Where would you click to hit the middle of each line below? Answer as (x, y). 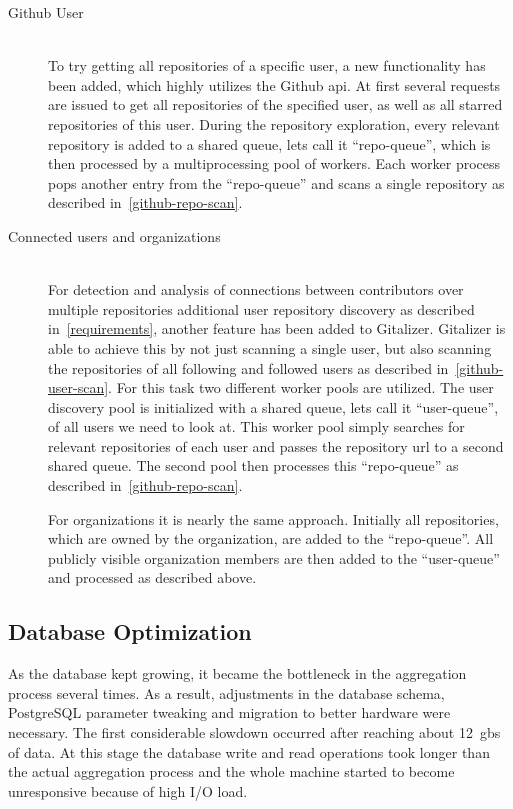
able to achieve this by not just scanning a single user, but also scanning (270, 347)
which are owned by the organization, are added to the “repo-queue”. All (271, 538)
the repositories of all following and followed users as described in (248, 367)
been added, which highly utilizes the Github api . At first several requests (274, 84)
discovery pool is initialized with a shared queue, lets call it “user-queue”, (273, 406)
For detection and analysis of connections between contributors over (256, 289)
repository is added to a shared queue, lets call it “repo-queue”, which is (269, 143)
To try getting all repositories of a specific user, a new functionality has (267, 65)
